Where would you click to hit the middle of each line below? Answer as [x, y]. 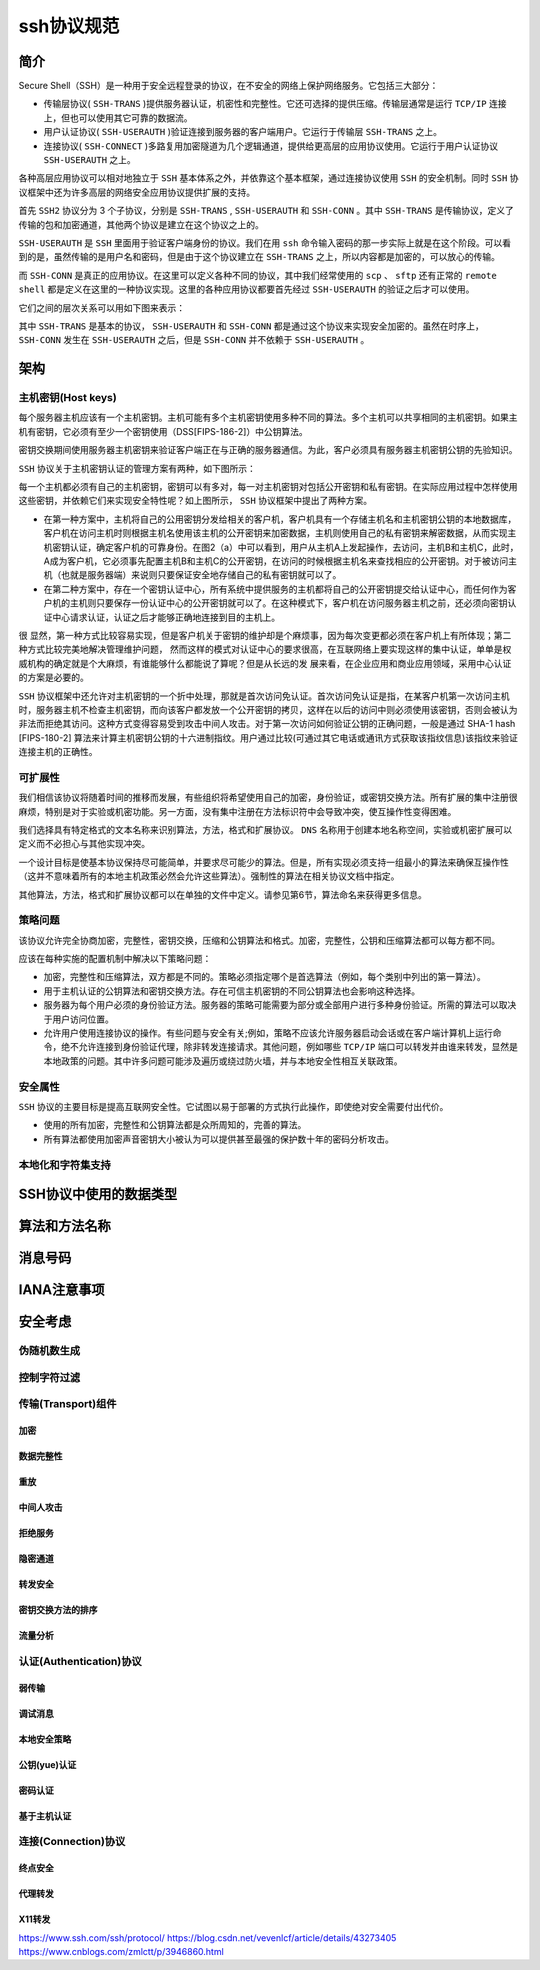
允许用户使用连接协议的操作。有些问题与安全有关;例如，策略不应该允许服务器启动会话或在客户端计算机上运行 [268, 1033]
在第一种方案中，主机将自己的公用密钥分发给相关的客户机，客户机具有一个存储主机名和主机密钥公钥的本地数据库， [280, 519]
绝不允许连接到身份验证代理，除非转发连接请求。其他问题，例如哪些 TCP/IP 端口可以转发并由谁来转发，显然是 [289, 1047]
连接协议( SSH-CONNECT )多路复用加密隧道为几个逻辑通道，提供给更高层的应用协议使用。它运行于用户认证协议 [271, 146]
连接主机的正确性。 [58, 752]
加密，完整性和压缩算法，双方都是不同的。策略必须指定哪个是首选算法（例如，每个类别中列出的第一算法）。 [264, 977]
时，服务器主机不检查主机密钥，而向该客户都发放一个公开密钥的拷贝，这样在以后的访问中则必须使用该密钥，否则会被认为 [268, 709]
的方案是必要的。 [53, 677]
